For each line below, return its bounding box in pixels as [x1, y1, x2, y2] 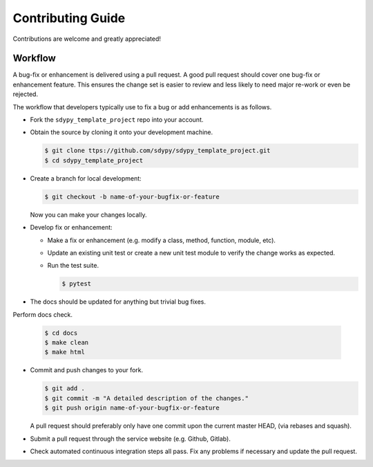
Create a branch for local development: [30, 174, 142, 183]
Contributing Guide [12, 10, 126, 26]
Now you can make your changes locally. [30, 210, 147, 219]
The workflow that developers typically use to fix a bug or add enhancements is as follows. [12, 102, 272, 111]
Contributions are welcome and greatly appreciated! [12, 35, 162, 43]
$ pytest [61, 280, 92, 288]
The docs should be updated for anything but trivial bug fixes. [30, 297, 207, 306]
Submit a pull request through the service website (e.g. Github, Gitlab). [30, 434, 231, 443]
